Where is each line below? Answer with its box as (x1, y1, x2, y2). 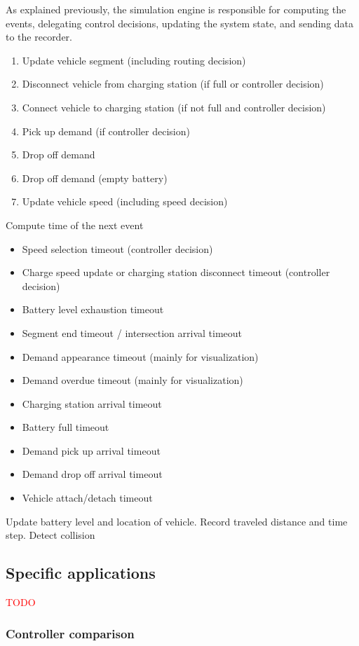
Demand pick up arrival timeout (22, 443, 161, 458)
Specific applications (6, 562, 156, 584)
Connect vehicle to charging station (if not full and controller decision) (22, 99, 326, 114)
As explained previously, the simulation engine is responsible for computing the (6, 2, 346, 16)
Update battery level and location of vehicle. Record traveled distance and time (6, 514, 348, 528)
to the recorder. (6, 29, 73, 44)
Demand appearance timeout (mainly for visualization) (22, 349, 259, 364)
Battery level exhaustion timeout (22, 302, 164, 317)
